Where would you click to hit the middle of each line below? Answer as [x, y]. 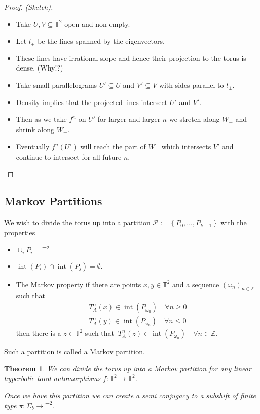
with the [234, 222]
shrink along [35, 129]
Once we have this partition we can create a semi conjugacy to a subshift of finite [130, 395]
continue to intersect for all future [69, 157]
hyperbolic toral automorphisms [52, 378]
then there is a [39, 333]
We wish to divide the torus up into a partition [77, 222]
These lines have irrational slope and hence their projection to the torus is [131, 58]
